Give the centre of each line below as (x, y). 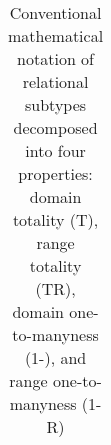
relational (55, 81)
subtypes (56, 104)
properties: (55, 173)
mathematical (56, 35)
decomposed (55, 127)
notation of (56, 58)
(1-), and (55, 357)
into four (55, 150)
